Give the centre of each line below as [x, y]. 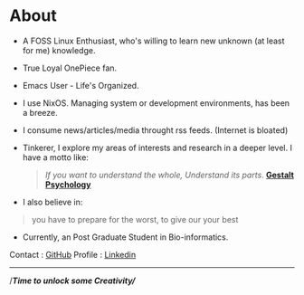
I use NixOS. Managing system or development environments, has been [156, 103]
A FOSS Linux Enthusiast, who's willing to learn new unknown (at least [153, 41]
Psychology [68, 184]
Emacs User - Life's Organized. [81, 85]
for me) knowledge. [59, 50]
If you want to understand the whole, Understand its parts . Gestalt [169, 175]
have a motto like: [55, 157]
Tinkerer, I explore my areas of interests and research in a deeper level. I [157, 147]
